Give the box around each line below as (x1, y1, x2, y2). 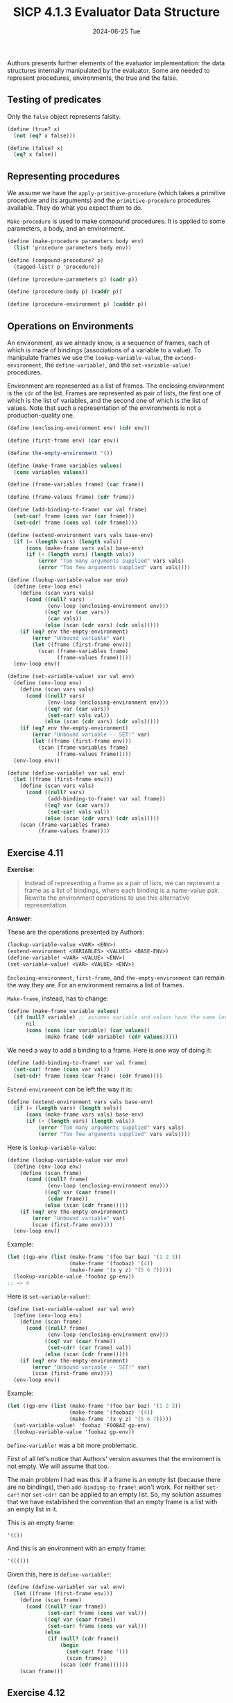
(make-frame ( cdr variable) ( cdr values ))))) (44, 1033, 178, 1041)
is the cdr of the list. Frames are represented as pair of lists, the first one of (7, 389, 221, 397)
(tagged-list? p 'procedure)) (13, 263, 101, 270)
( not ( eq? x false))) (13, 132, 76, 139)
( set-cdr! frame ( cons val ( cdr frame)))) (13, 519, 138, 526)
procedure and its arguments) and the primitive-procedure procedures (7, 196, 211, 205)
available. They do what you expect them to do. (7, 204, 144, 212)
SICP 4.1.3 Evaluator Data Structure (12, 4, 221, 20)
